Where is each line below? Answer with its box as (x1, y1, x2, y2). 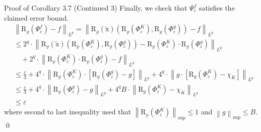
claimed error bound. (4, 12, 69, 23)
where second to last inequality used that (4, 106, 131, 117)
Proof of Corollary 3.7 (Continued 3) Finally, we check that (4, 3, 187, 13)
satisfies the (199, 3, 235, 13)
